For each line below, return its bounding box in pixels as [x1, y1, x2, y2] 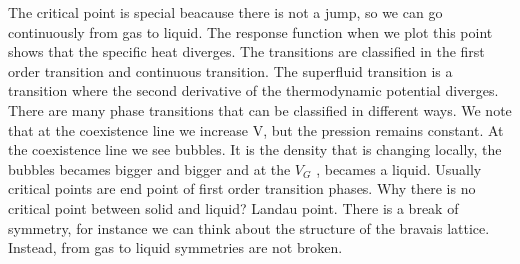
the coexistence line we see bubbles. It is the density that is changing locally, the [8, 139, 502, 160]
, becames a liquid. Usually [316, 158, 482, 179]
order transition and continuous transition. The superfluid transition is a [8, 60, 453, 81]
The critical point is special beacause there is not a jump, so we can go [8, 2, 443, 22]
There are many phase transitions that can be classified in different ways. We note [8, 99, 512, 120]
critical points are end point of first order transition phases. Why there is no [8, 178, 476, 199]
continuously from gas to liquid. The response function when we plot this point [8, 21, 493, 42]
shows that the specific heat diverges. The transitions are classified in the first [8, 41, 485, 62]
